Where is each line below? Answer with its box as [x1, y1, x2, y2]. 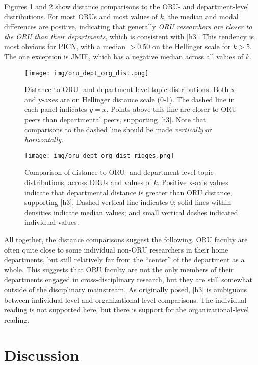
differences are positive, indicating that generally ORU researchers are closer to [4, 21, 252, 32]
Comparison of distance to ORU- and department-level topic [24, 167, 214, 177]
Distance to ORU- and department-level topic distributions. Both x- [24, 84, 238, 95]
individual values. [24, 217, 79, 227]
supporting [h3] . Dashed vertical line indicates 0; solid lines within [24, 197, 231, 208]
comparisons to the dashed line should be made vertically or [24, 124, 212, 134]
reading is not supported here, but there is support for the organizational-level [4, 304, 249, 315]
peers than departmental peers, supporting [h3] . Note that [24, 114, 207, 124]
